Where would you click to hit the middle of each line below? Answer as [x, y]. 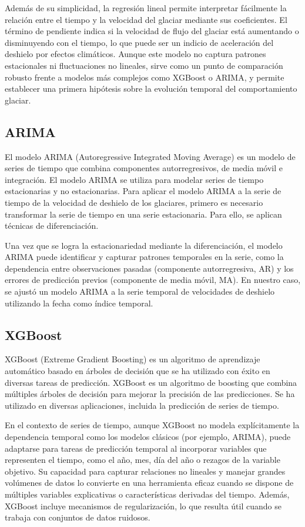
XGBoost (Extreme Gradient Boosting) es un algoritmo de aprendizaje [133, 359]
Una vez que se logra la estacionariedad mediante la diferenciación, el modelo [144, 245]
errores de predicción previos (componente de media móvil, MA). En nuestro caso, [153, 280]
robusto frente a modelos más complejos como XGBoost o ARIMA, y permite [145, 77]
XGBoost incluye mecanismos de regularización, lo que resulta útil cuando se [143, 506]
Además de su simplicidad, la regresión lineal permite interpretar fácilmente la [146, 8]
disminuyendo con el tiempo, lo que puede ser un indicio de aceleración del [139, 42]
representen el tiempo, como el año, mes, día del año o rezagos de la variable [143, 460]
